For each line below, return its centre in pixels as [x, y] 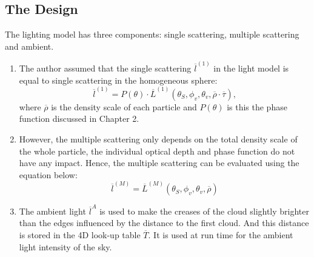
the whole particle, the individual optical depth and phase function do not [157, 151]
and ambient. [29, 46]
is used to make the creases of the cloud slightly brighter [205, 211]
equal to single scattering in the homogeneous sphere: [118, 80]
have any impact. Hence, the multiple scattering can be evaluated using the [159, 163]
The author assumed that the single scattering [105, 68]
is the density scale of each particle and [124, 106]
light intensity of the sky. [65, 246]
